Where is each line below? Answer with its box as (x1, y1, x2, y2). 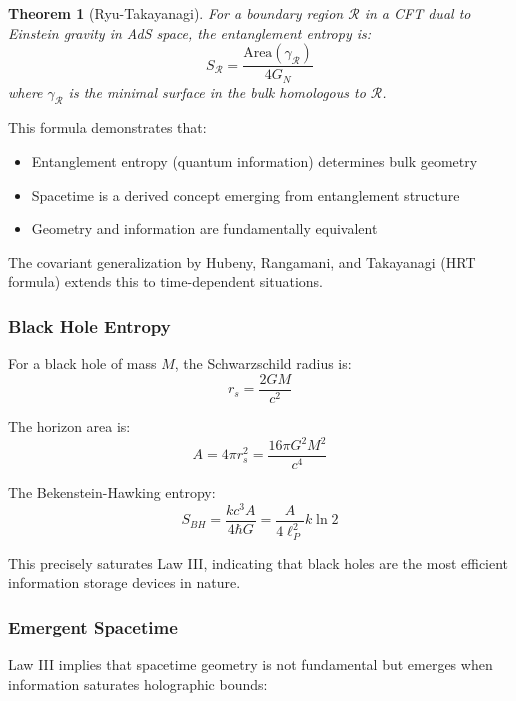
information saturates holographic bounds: (8, 673, 268, 694)
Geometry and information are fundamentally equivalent (31, 218, 378, 239)
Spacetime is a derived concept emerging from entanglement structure (31, 184, 460, 205)
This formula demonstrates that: (8, 117, 207, 138)
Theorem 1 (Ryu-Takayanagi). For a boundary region (8, 3, 344, 23)
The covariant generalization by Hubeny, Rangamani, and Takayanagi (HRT (8, 251, 476, 272)
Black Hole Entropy (8, 313, 171, 338)
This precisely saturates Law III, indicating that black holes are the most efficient (8, 552, 509, 573)
